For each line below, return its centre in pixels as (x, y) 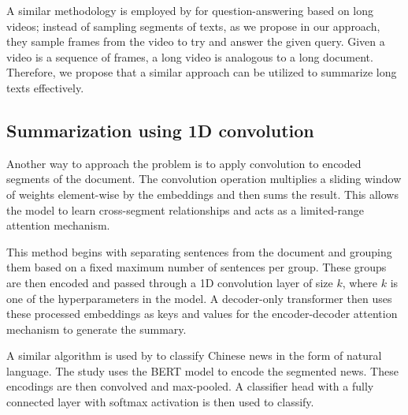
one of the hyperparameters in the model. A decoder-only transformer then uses (199, 298)
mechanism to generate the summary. (96, 329)
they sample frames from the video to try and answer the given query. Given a (196, 41)
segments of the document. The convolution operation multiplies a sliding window (204, 179)
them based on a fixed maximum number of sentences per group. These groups (197, 267)
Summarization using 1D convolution (160, 130)
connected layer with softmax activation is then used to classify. (160, 402)
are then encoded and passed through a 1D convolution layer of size (170, 282)
